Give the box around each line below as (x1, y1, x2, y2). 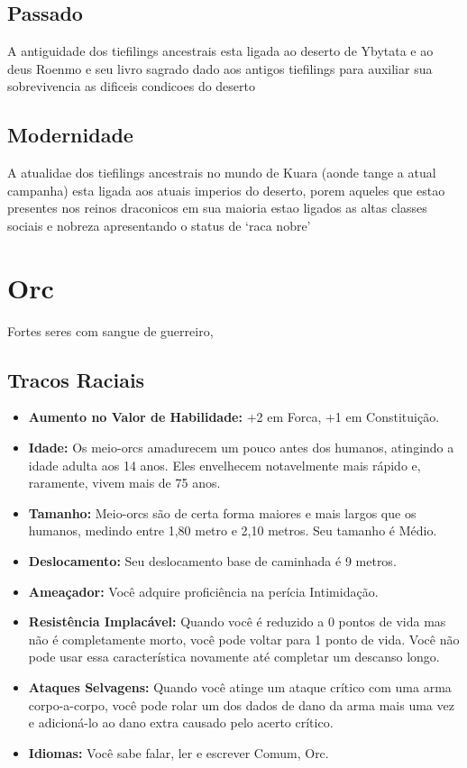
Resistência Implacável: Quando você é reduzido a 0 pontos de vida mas (28, 612, 446, 631)
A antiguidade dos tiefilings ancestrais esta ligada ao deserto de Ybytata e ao (7, 41, 434, 60)
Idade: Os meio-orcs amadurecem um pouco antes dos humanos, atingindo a (28, 438, 454, 457)
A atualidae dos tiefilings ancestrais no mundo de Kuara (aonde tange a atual (7, 163, 436, 182)
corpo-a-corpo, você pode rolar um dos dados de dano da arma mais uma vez (28, 695, 454, 714)
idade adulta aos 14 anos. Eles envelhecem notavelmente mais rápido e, (28, 455, 421, 474)
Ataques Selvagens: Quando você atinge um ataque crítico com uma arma (28, 678, 452, 697)
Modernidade (7, 121, 133, 149)
